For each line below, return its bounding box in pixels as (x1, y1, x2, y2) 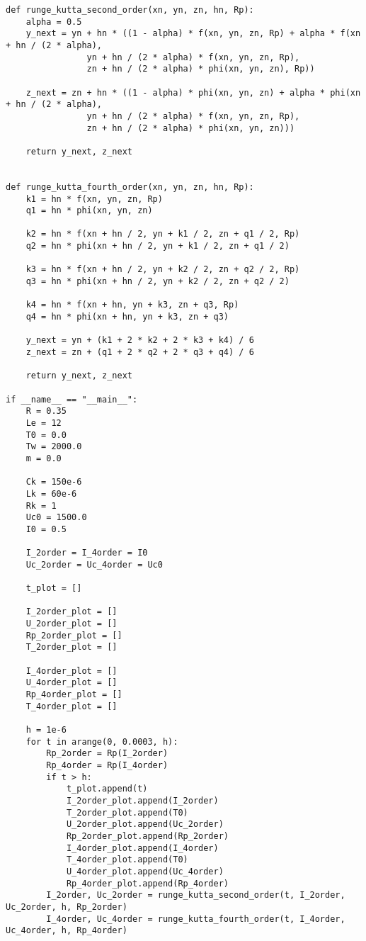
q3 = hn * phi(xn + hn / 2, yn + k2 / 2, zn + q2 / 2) (25, 276, 290, 287)
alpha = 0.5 (25, 16, 82, 27)
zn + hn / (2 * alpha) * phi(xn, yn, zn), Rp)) (86, 64, 315, 74)
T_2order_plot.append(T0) (66, 807, 188, 818)
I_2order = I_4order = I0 (25, 548, 148, 558)
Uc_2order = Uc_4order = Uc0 (25, 559, 163, 570)
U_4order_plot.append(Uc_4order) (66, 866, 224, 877)
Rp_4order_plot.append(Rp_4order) (66, 878, 229, 889)
